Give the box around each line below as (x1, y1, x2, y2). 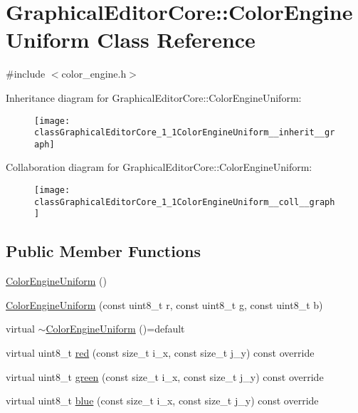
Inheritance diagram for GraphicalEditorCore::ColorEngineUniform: (6, 90, 302, 105)
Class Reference (97, 25, 256, 54)
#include (6, 66, 46, 81)
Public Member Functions (6, 240, 201, 262)
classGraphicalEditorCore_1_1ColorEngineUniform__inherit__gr (34, 127, 335, 138)
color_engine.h (61, 66, 127, 81)
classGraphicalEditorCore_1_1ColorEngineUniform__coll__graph (34, 197, 335, 207)
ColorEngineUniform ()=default (46, 321, 185, 336)
